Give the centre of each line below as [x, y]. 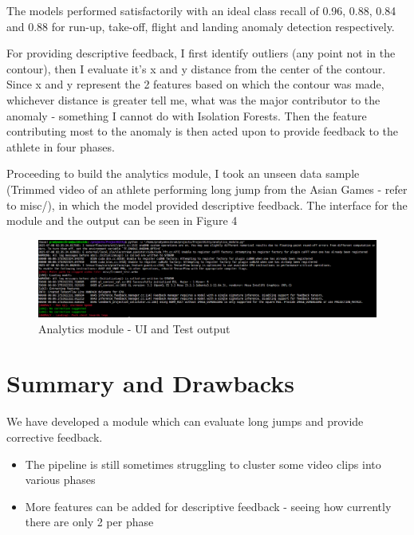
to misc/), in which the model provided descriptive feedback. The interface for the [207, 205]
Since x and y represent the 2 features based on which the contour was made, [195, 84]
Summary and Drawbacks [150, 383]
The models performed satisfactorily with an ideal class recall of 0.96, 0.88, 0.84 [201, 10]
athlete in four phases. [61, 146]
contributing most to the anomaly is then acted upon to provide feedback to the [203, 131]
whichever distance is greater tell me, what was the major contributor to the [193, 99]
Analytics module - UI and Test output [134, 328]
